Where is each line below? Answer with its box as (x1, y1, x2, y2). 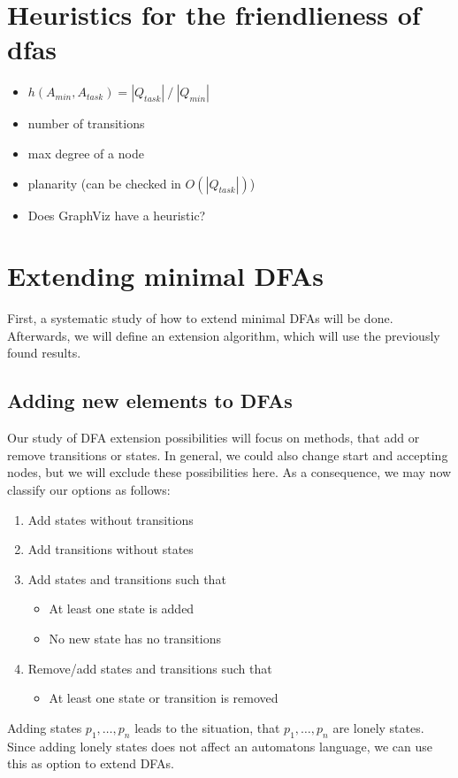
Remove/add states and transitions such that (27, 659, 272, 677)
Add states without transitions (27, 510, 194, 528)
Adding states (7, 718, 82, 736)
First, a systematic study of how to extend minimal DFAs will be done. (7, 309, 393, 327)
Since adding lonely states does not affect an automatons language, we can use (7, 736, 433, 755)
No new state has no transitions (49, 628, 221, 647)
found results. (7, 343, 81, 362)
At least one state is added (49, 599, 195, 618)
